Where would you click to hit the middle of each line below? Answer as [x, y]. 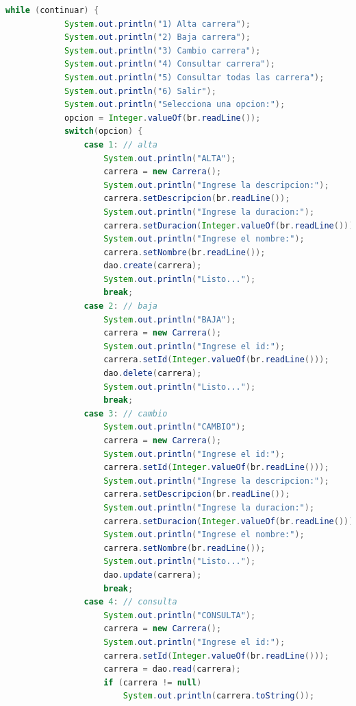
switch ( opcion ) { [103, 131]
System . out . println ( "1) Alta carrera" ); [157, 24]
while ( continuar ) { [52, 10]
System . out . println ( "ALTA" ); [170, 158]
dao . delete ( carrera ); [153, 374]
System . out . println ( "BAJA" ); [170, 319]
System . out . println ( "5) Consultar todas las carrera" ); [194, 77]
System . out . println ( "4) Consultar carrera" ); [169, 64]
